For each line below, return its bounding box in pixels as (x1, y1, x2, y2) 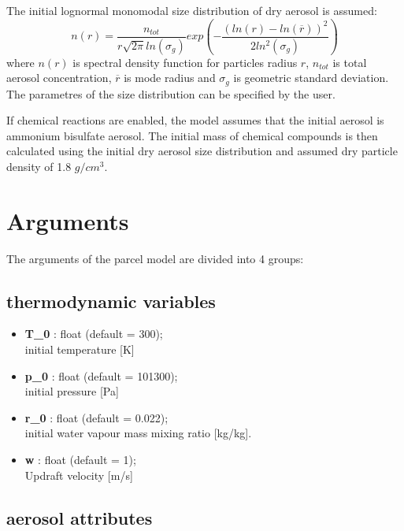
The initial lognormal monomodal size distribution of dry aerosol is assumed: (6, 2, 377, 18)
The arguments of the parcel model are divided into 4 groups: (6, 250, 304, 266)
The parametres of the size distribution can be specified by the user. (6, 85, 335, 102)
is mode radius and (124, 69, 216, 86)
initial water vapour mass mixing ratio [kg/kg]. (24, 425, 252, 441)
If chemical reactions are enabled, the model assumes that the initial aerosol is (6, 112, 384, 128)
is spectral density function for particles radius (72, 54, 298, 70)
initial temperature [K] (24, 341, 135, 358)
